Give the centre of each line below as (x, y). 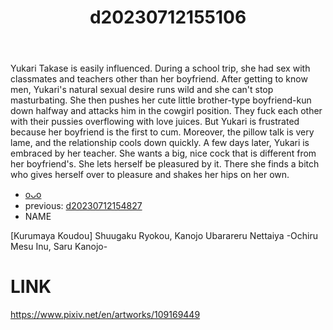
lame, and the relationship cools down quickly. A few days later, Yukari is (160, 143)
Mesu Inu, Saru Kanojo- (59, 247)
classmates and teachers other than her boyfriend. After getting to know (159, 79)
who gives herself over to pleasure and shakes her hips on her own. (150, 175)
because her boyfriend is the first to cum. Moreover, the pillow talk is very (162, 132)
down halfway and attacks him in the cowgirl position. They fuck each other (166, 111)
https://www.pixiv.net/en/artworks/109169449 (105, 315)
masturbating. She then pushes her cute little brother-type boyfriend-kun (161, 100)
